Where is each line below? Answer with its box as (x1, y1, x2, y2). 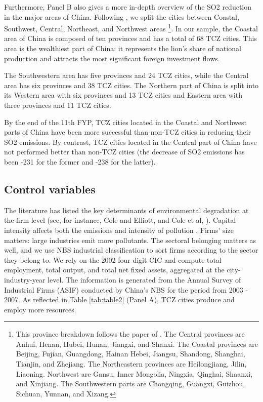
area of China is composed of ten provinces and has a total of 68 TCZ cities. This (4, 33, 257, 44)
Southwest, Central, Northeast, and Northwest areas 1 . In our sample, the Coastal (4, 22, 258, 33)
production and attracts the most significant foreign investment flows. (4, 53, 220, 63)
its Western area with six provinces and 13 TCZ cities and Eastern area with (4, 90, 242, 100)
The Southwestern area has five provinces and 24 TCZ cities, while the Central (4, 70, 249, 81)
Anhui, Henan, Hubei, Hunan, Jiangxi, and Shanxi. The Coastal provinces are (16, 338, 258, 349)
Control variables (4, 181, 96, 196)
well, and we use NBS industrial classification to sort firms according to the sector (4, 245, 258, 255)
